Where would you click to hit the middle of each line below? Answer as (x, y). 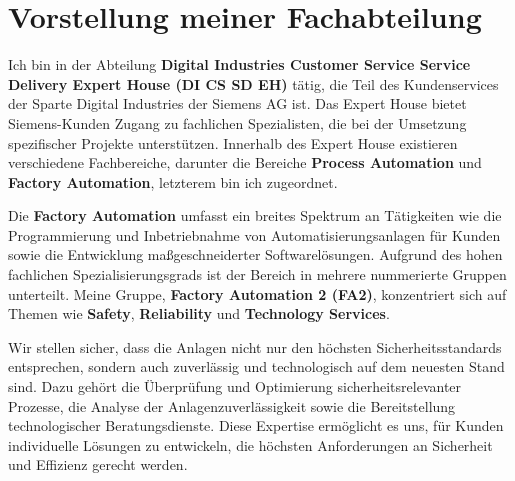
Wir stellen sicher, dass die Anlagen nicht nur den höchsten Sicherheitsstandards (255, 346)
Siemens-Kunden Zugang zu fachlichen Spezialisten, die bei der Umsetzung (237, 122)
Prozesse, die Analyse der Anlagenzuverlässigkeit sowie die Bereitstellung (232, 405)
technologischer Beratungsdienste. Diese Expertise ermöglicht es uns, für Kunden (256, 425)
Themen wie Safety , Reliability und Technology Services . (199, 313)
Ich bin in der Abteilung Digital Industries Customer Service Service (239, 64)
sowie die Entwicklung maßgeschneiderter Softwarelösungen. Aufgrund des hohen (255, 254)
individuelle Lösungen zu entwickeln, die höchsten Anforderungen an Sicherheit (250, 444)
